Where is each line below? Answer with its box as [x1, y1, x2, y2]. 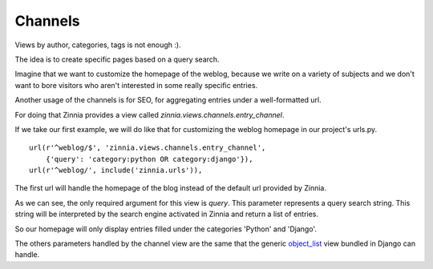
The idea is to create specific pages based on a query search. [14, 54, 220, 64]
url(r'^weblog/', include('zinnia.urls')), [29, 166, 203, 175]
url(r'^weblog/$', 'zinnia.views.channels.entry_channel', [29, 143, 266, 152]
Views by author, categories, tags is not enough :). [14, 40, 181, 50]
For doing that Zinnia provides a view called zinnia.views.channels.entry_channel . [14, 110, 285, 119]
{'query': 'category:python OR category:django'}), [45, 155, 253, 163]
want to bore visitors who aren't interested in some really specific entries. [14, 80, 258, 90]
